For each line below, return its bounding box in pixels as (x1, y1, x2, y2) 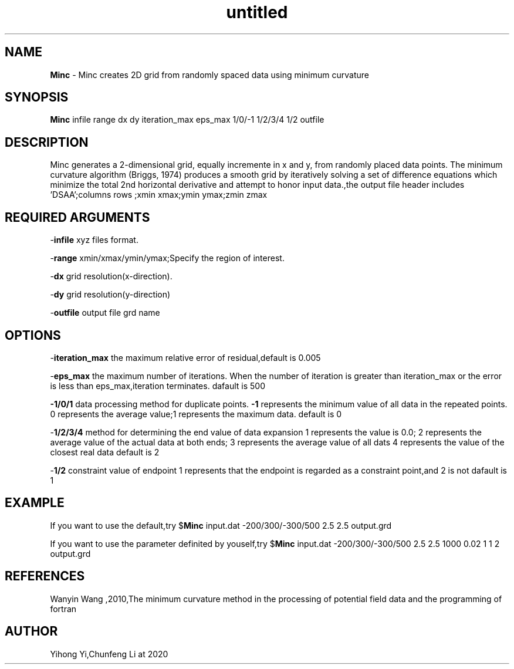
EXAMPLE (5, 495, 65, 511)
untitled (226, 2, 288, 22)
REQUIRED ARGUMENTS (5, 210, 150, 225)
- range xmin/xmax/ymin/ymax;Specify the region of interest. (50, 253, 285, 263)
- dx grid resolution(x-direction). (50, 271, 173, 282)
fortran (50, 603, 77, 614)
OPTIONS (5, 327, 61, 343)
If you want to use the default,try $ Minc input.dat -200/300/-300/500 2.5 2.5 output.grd (50, 520, 392, 531)
